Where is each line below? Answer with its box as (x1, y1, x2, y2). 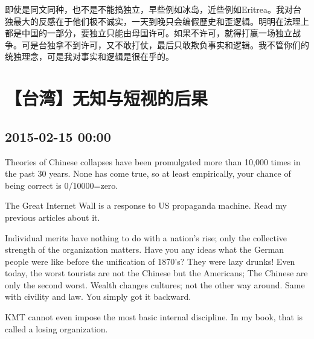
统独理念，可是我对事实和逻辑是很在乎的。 (5, 50, 174, 63)
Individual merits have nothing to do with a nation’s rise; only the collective (5, 231, 287, 244)
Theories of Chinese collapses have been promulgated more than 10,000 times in (5, 155, 301, 168)
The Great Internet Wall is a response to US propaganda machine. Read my (5, 199, 287, 212)
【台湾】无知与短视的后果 (5, 86, 208, 110)
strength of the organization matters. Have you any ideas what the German (5, 243, 284, 256)
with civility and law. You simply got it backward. (5, 290, 191, 303)
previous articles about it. (5, 211, 100, 223)
